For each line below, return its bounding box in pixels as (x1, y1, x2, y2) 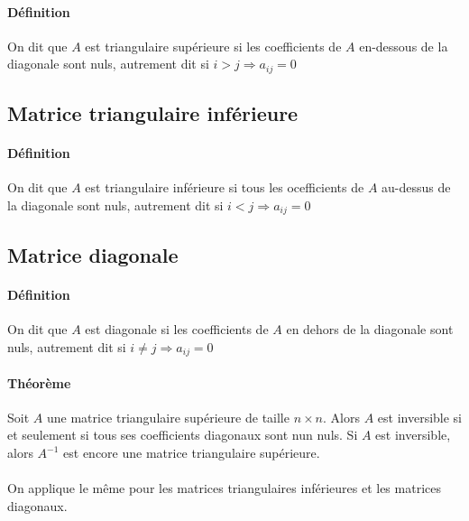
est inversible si (377, 407, 463, 426)
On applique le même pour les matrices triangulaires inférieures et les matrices (7, 479, 441, 498)
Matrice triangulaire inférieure (7, 99, 299, 127)
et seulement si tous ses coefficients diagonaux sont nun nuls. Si (7, 425, 358, 444)
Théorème (7, 373, 71, 392)
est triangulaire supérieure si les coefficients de (85, 36, 342, 55)
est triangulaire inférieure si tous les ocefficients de (85, 178, 364, 197)
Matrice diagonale (7, 240, 179, 268)
